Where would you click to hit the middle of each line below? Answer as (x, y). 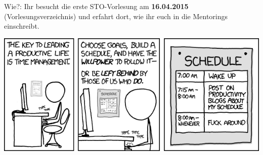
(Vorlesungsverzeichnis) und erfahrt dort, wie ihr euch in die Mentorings (116, 16)
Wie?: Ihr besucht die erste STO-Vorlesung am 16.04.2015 (96, 6)
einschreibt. (22, 26)
